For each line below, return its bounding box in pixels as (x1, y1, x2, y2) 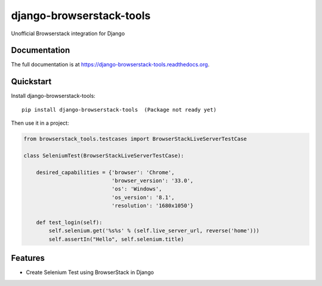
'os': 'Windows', (111, 186, 162, 192)
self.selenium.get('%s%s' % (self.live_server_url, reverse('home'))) (48, 227, 259, 234)
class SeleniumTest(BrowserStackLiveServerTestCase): (23, 152, 184, 159)
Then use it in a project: (11, 119, 69, 127)
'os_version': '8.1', (111, 194, 175, 201)
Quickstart (11, 76, 52, 87)
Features (11, 253, 45, 263)
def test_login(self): (36, 219, 103, 226)
